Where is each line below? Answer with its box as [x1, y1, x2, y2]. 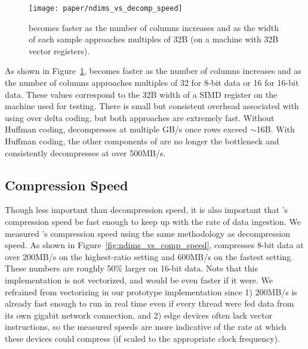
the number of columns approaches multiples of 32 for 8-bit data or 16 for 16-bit [5, 76, 299, 89]
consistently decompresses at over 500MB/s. [5, 146, 166, 159]
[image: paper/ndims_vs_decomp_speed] [29, 4, 183, 13]
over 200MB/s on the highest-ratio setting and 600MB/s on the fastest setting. [5, 250, 294, 262]
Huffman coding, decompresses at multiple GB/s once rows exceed [5, 123, 248, 135]
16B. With [256, 123, 295, 135]
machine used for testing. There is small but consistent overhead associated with [5, 100, 299, 112]
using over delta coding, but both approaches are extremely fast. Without [5, 111, 275, 123]
